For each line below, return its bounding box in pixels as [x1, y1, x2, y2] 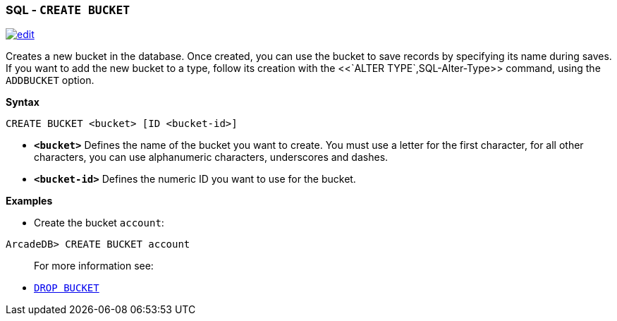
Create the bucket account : [34, 217, 164, 229]
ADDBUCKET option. [6, 74, 94, 87]
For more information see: [34, 260, 154, 272]
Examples [6, 195, 53, 207]
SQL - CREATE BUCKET [6, 3, 130, 17]
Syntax [6, 96, 39, 109]
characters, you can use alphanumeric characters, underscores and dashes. [34, 151, 389, 164]
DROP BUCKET [34, 282, 99, 294]
